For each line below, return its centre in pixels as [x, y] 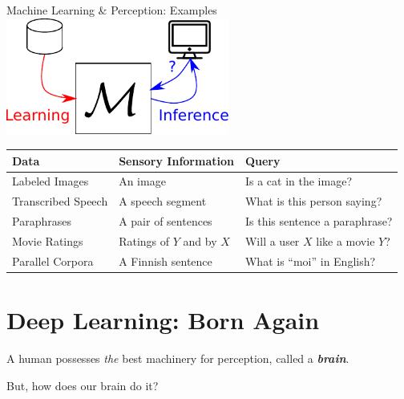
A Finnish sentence [166, 261]
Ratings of [144, 240]
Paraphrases [42, 221]
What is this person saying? [313, 201]
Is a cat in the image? [298, 181]
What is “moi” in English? [310, 261]
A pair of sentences [166, 221]
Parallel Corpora [53, 261]
